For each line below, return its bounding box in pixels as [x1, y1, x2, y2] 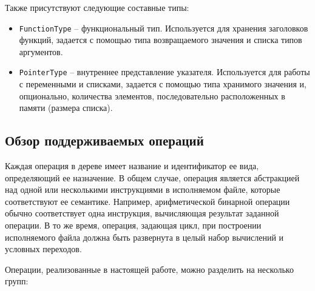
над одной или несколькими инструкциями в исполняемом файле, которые [5, 183, 280, 196]
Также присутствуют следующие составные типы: [5, 1, 189, 13]
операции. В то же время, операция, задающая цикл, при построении [5, 219, 262, 232]
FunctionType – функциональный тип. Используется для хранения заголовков [19, 21, 308, 34]
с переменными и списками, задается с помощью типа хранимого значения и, [19, 78, 307, 90]
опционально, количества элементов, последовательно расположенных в [19, 89, 285, 102]
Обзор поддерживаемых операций [5, 131, 204, 150]
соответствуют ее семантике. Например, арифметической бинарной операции [5, 195, 290, 207]
